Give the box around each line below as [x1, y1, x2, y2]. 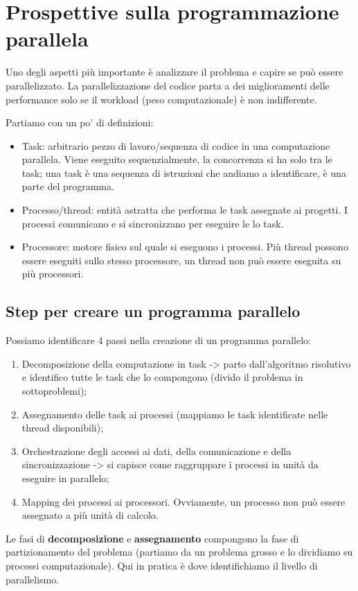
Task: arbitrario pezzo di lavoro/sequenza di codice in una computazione [21, 138, 330, 153]
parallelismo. [6, 572, 60, 586]
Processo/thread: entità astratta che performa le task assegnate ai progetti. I [21, 203, 348, 217]
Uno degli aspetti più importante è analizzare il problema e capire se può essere [6, 65, 343, 79]
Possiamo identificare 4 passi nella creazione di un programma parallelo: [6, 333, 311, 348]
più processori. [21, 266, 84, 281]
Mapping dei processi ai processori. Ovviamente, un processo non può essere [21, 494, 346, 508]
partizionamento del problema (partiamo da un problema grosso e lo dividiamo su [6, 545, 353, 559]
